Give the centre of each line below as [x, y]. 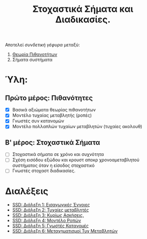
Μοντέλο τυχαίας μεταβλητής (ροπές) [52, 115]
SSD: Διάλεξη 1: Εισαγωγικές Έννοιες [51, 205]
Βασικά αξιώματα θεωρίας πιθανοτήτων [54, 110]
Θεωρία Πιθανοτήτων [35, 54]
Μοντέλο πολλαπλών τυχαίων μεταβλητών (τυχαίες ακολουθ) [77, 127]
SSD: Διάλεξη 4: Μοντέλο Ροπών [47, 221]
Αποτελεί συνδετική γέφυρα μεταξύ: [42, 45]
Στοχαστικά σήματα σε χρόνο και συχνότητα [58, 154]
